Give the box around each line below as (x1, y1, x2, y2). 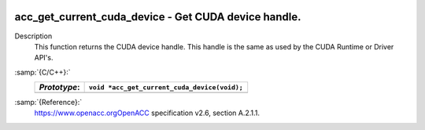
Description (14, 31, 53, 41)
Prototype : (39, 82, 80, 93)
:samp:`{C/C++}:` (14, 67, 71, 77)
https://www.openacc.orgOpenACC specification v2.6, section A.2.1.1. (34, 108, 260, 117)
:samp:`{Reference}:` (14, 98, 83, 107)
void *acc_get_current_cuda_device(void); (88, 83, 243, 92)
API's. (34, 53, 54, 63)
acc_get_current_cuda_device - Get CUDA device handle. (14, 10, 302, 23)
